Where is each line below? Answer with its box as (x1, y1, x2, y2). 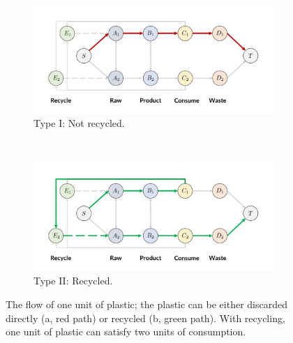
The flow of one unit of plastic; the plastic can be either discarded (6, 297, 287, 312)
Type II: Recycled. (33, 273, 113, 288)
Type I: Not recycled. (33, 116, 125, 130)
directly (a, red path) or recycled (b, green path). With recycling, (6, 310, 285, 325)
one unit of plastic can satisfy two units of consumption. (6, 324, 246, 339)
